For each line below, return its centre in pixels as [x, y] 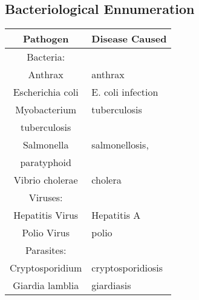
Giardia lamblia [46, 285]
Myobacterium [46, 110]
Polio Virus [46, 233]
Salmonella [46, 145]
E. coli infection [125, 92]
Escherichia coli [46, 92]
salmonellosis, [120, 145]
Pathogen [46, 39]
